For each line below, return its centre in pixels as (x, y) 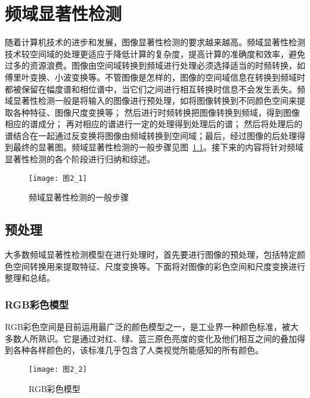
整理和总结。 (30, 278)
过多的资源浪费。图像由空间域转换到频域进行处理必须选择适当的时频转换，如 (155, 65)
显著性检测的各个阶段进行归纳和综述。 (80, 159)
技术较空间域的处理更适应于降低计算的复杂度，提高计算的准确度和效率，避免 (155, 53)
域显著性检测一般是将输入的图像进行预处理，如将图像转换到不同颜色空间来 (151, 101)
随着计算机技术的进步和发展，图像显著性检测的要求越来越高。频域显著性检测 (155, 42)
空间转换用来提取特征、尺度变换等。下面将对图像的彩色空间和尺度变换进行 (159, 266)
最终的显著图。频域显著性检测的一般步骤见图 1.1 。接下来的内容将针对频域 (158, 147)
